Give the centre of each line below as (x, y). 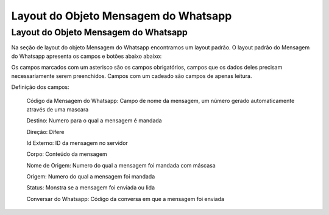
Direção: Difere (45, 132)
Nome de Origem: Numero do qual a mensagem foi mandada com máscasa (121, 165)
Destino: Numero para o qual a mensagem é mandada (94, 121)
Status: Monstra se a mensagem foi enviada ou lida (91, 188)
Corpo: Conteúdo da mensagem (67, 154)
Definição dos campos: (40, 87)
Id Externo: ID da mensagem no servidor (77, 143)
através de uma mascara (58, 109)
